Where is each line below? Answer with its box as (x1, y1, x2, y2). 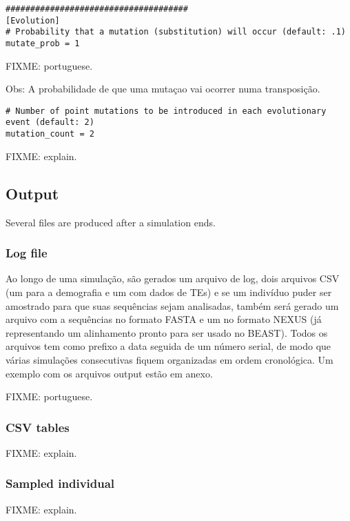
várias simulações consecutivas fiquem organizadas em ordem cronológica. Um (6, 352, 333, 366)
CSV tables (6, 418, 70, 435)
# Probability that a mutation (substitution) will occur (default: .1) (6, 27, 346, 37)
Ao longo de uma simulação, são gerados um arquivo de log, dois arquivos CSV (6, 271, 340, 286)
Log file (6, 244, 48, 262)
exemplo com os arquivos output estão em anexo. (6, 366, 213, 380)
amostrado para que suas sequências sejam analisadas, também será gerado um (6, 298, 339, 313)
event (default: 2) (6, 117, 94, 128)
